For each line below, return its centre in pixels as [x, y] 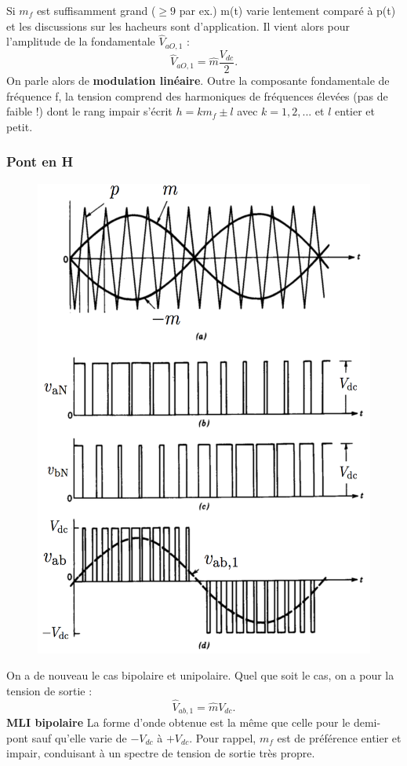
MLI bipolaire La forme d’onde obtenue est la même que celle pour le [178, 722]
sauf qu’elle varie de [79, 737]
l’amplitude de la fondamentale [81, 41]
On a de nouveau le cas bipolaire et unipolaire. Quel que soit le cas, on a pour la [200, 675]
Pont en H [40, 161]
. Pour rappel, [223, 737]
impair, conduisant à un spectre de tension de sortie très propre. [161, 753]
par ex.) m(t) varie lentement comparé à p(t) [287, 10]
